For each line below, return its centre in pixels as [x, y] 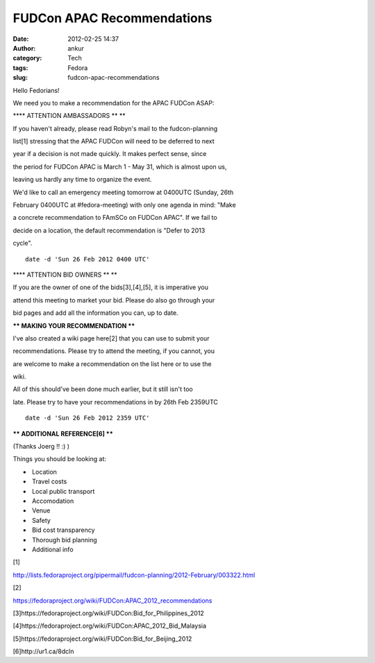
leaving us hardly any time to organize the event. [82, 180]
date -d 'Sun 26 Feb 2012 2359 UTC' [87, 418]
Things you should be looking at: [60, 459]
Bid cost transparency [63, 530]
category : [27, 58]
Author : [24, 48]
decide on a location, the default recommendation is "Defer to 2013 [109, 230]
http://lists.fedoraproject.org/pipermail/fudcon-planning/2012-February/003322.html [134, 575]
